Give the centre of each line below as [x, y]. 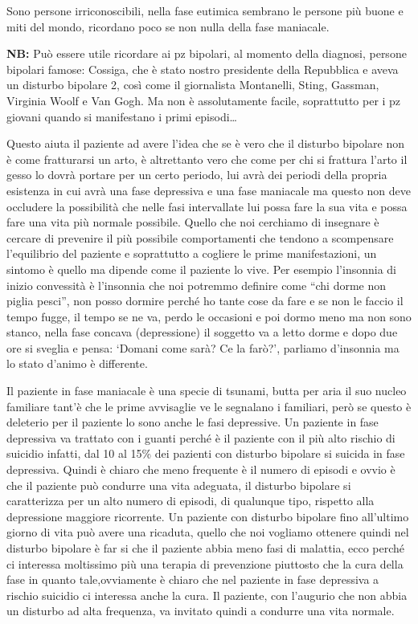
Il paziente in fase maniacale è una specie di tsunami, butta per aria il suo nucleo [207, 391]
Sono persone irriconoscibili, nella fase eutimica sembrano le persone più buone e [205, 10]
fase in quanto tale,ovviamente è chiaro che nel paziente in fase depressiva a [193, 579]
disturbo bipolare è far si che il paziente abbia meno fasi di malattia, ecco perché [206, 548]
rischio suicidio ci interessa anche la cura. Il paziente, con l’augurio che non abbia [207, 595]
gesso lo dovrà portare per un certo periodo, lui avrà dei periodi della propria [197, 175]
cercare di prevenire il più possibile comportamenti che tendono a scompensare [200, 237]
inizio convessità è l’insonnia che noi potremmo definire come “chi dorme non [197, 285]
